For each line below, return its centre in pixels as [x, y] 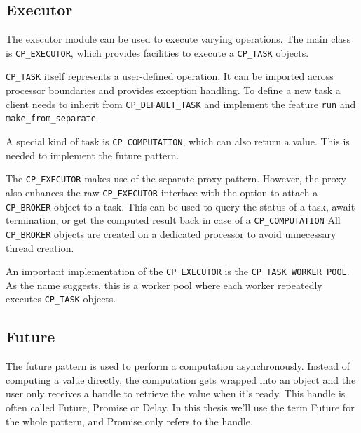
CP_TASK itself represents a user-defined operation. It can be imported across [170, 76]
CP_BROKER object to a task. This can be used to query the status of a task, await [180, 206]
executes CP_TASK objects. [61, 299]
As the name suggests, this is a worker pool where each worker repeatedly [164, 285]
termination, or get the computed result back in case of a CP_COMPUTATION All [173, 220]
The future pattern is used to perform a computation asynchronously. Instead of [178, 366]
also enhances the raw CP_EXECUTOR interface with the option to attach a [162, 192]
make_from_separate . [52, 118]
